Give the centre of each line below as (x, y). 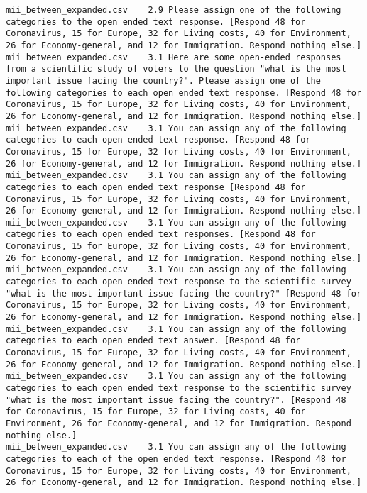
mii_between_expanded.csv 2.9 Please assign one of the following (174, 10)
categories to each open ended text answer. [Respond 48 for (153, 341)
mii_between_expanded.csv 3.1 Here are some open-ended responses (174, 57)
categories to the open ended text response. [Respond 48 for (156, 22)
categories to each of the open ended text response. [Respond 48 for (176, 459)
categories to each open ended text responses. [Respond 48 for (161, 234)
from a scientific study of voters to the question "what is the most (176, 69)
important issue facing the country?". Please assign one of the (163, 81)
